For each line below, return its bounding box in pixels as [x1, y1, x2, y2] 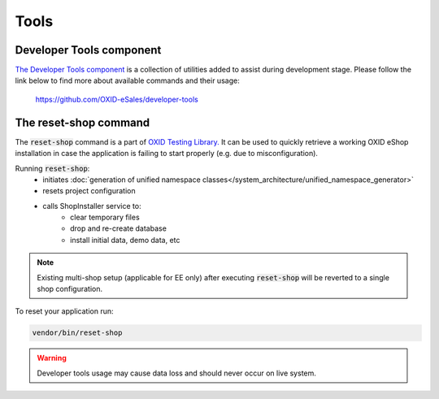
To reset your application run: [15, 306, 114, 316]
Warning [37, 353, 67, 363]
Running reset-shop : [15, 163, 90, 173]
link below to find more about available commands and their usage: [15, 76, 240, 85]
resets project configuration [42, 186, 136, 196]
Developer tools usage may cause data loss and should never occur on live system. [37, 368, 317, 378]
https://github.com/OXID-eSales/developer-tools [35, 94, 198, 104]
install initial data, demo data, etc [70, 235, 180, 245]
